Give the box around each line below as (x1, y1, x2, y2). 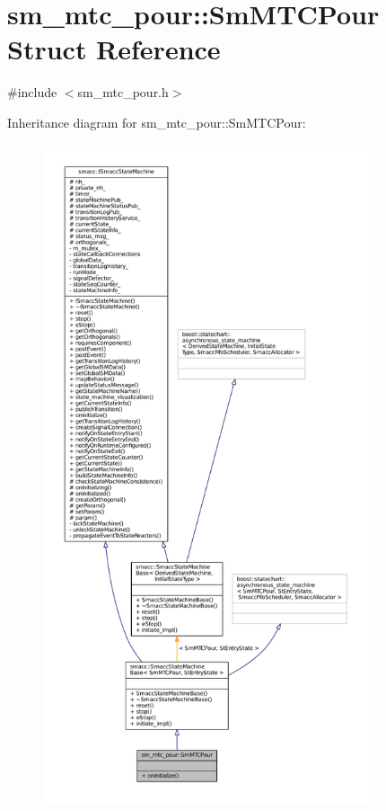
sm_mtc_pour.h (77, 83, 169, 102)
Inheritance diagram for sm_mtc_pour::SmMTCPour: (7, 112, 306, 131)
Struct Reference (7, 31, 221, 67)
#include (7, 83, 57, 102)
